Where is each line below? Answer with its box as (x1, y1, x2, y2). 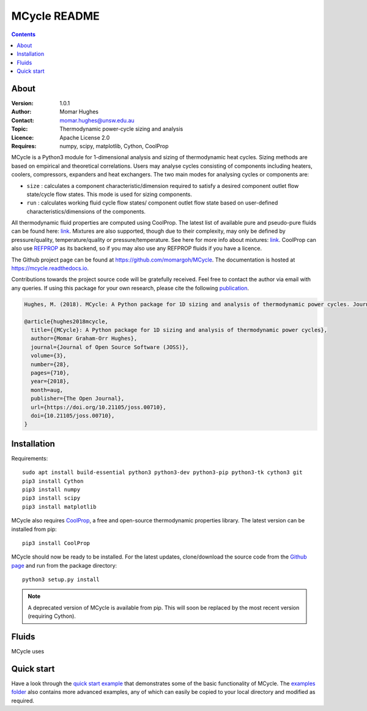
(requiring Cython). (28, 612, 76, 620)
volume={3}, (31, 352, 67, 359)
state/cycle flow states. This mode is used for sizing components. (26, 190, 193, 198)
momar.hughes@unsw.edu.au (59, 116, 135, 124)
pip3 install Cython (22, 478, 84, 484)
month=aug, (31, 386, 64, 393)
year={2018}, (31, 378, 70, 385)
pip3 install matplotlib (22, 503, 97, 510)
